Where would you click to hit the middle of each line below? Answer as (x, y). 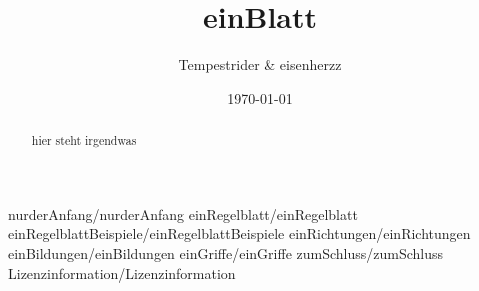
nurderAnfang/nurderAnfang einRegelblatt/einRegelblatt (183, 213)
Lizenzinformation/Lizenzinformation (122, 272)
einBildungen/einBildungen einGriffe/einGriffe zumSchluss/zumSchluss (226, 252)
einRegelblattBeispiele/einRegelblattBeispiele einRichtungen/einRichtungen (239, 233)
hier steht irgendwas (84, 140)
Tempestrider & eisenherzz (260, 64)
